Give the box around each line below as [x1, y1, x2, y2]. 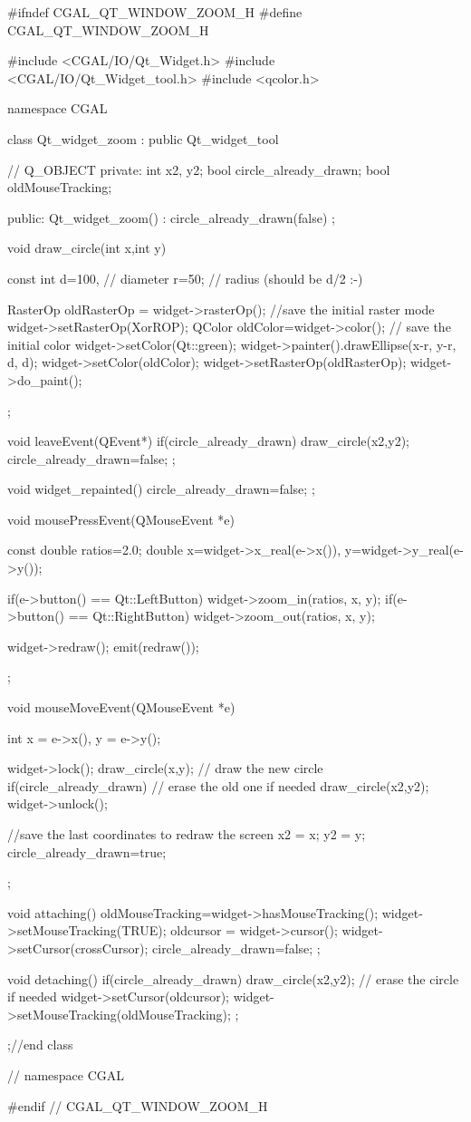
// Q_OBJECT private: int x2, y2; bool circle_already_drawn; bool [7, 160, 390, 179]
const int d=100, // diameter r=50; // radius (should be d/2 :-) [7, 268, 363, 287]
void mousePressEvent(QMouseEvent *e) [7, 509, 235, 528]
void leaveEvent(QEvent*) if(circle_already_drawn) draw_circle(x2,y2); [7, 431, 409, 450]
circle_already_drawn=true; [7, 842, 167, 861]
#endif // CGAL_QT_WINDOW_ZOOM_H [7, 1096, 268, 1115]
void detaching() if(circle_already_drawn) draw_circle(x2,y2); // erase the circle [7, 969, 459, 988]
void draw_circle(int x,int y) [7, 238, 167, 257]
